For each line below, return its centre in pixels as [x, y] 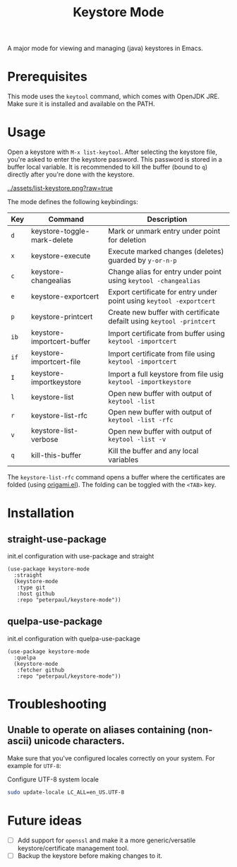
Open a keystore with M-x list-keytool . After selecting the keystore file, [112, 152]
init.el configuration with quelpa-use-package [74, 638]
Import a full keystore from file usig [166, 374]
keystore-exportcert [65, 297]
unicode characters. [80, 741]
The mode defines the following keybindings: [73, 202]
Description [167, 220]
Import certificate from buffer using [166, 334]
